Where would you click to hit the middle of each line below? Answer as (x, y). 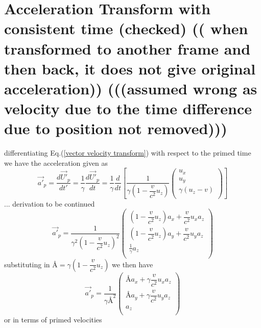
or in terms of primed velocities (53, 320)
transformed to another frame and (127, 48)
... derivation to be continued (50, 203)
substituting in (27, 264)
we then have (133, 264)
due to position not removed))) (116, 128)
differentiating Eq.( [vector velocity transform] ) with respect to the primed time (128, 153)
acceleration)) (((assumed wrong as (131, 88)
